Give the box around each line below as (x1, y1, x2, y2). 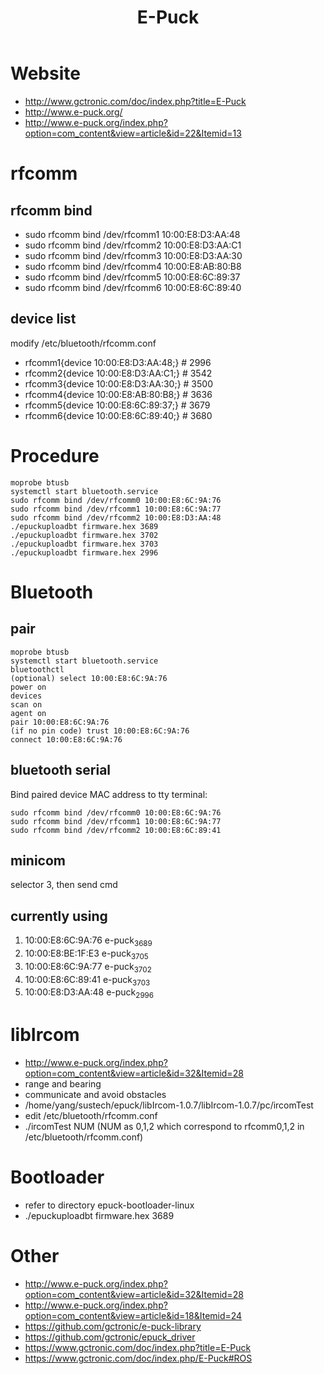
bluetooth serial (10, 762, 112, 779)
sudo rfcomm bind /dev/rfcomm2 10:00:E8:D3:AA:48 (10, 512, 222, 523)
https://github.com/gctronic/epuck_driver (24, 1331, 196, 1343)
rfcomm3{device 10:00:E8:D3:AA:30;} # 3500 (24, 377, 213, 390)
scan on (10, 699, 43, 710)
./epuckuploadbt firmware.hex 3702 (10, 530, 159, 540)
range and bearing (24, 1078, 102, 1090)
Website (10, 62, 81, 85)
